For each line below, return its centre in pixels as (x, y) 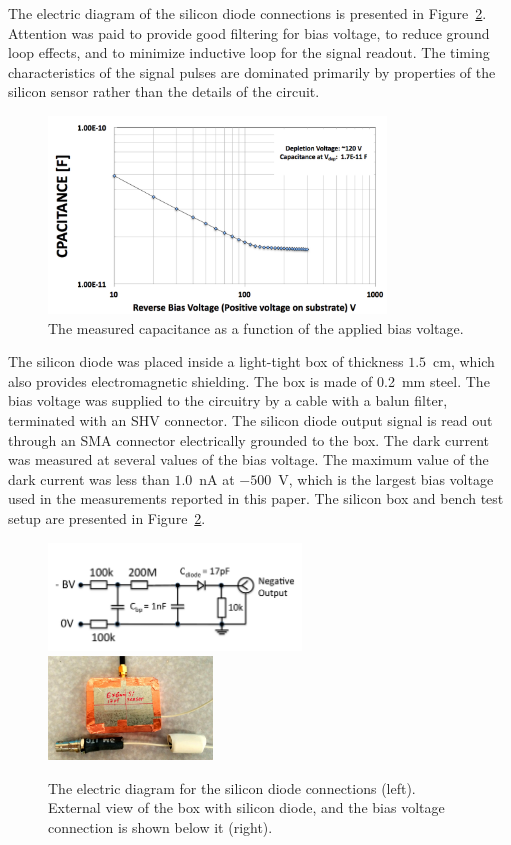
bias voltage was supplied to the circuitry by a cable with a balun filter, (228, 400)
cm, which (464, 361)
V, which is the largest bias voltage (386, 478)
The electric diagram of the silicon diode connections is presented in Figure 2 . (247, 13)
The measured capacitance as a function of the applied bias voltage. (256, 327)
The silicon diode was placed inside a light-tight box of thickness (206, 361)
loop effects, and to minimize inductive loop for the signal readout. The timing (249, 52)
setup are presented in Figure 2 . (107, 517)
